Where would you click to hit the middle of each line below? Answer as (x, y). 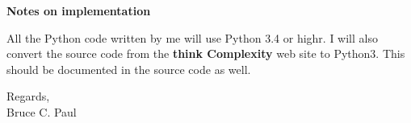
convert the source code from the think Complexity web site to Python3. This (206, 53)
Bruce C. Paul (42, 111)
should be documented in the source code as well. (129, 69)
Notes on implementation (79, 10)
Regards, (28, 96)
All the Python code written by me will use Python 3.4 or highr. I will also (192, 37)
